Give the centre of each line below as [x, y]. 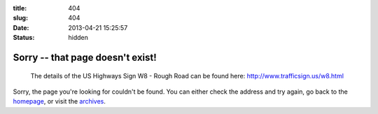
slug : [20, 18]
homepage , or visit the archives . [59, 101]
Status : [24, 38]
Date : [21, 27]
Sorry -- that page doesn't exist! [85, 57]
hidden [78, 38]
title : [20, 8]
